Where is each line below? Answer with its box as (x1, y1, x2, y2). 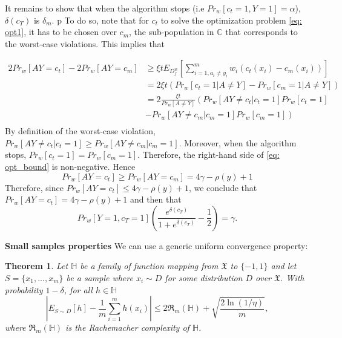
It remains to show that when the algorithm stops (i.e (5, 2, 205, 14)
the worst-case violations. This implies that (5, 37, 165, 50)
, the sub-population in (129, 25, 214, 38)
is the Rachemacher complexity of (65, 321, 189, 334)
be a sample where (66, 271, 133, 284)
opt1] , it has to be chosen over (5, 25, 117, 38)
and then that (130, 193, 182, 206)
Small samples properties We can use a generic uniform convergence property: (5, 239, 308, 252)
